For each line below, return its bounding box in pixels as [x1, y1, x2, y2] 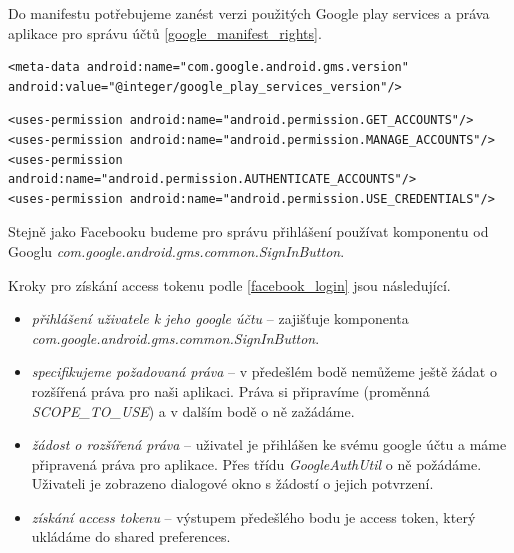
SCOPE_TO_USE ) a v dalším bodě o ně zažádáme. [31, 400, 355, 421]
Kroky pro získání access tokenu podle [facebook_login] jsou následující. [8, 274, 451, 295]
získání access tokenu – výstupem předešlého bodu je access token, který [31, 506, 476, 527]
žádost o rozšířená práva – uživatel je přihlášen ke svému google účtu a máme [31, 434, 507, 455]
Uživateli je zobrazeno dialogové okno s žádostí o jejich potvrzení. [31, 473, 434, 494]
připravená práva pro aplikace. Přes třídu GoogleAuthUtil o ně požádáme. [31, 453, 482, 474]
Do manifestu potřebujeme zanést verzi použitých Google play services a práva [8, 3, 490, 23]
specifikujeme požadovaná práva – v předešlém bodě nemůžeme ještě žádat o [31, 361, 497, 382]
